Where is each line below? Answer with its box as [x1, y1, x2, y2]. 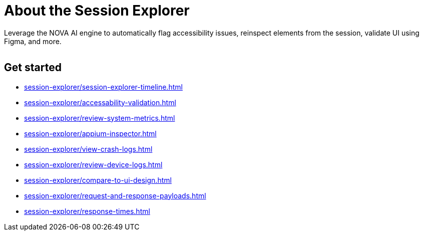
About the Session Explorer [4, 2, 190, 19]
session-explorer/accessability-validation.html [24, 98, 176, 107]
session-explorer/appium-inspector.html [24, 129, 157, 138]
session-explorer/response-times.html [24, 206, 150, 215]
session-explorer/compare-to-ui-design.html [24, 175, 172, 184]
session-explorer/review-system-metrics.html [24, 113, 175, 122]
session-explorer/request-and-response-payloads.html [24, 191, 206, 200]
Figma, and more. [4, 37, 62, 46]
